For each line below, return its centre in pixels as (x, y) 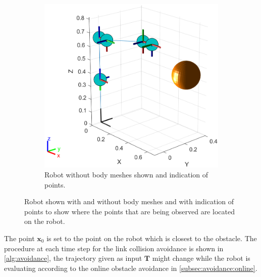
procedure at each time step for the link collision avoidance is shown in (114, 248)
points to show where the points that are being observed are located (129, 211)
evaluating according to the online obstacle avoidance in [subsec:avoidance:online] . (131, 268)
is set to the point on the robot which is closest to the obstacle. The (152, 238)
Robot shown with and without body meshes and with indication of (129, 201)
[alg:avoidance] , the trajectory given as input (73, 258)
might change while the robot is (201, 258)
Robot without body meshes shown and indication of (126, 174)
